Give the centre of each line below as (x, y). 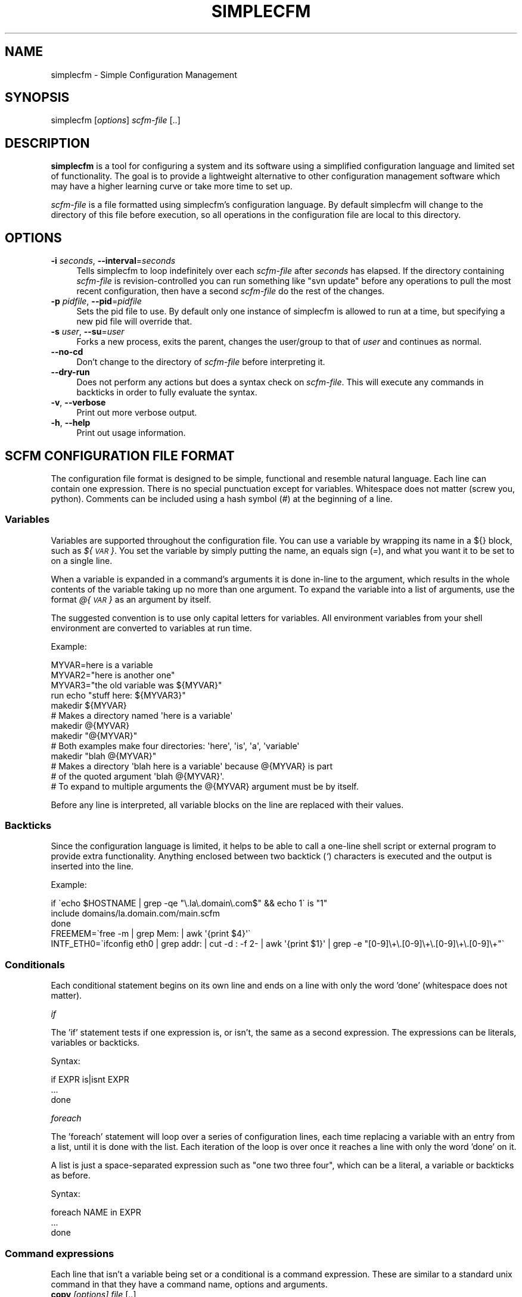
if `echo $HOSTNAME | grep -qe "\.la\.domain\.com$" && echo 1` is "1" (189, 903)
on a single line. (82, 560)
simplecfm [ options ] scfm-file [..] (116, 120)
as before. (71, 1176)
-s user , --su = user (88, 332)
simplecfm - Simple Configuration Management (144, 74)
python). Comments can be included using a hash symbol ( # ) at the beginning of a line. (222, 498)
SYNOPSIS (37, 98)
